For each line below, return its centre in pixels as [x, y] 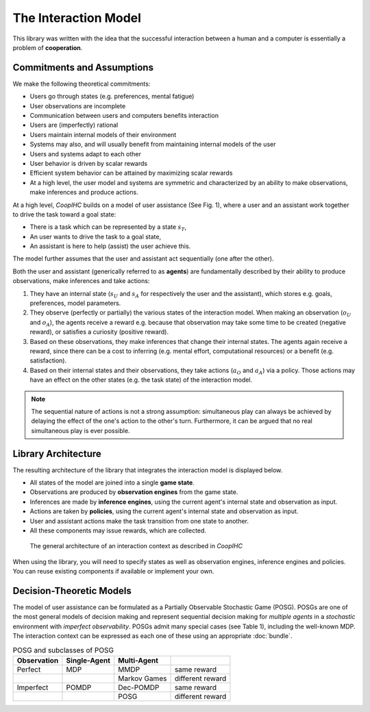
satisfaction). [48, 360]
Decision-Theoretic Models [72, 590]
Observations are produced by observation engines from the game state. [134, 492]
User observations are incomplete [78, 106]
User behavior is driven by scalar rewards [88, 163]
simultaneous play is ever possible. [81, 430]
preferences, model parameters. [75, 303]
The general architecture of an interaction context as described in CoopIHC [136, 546]
